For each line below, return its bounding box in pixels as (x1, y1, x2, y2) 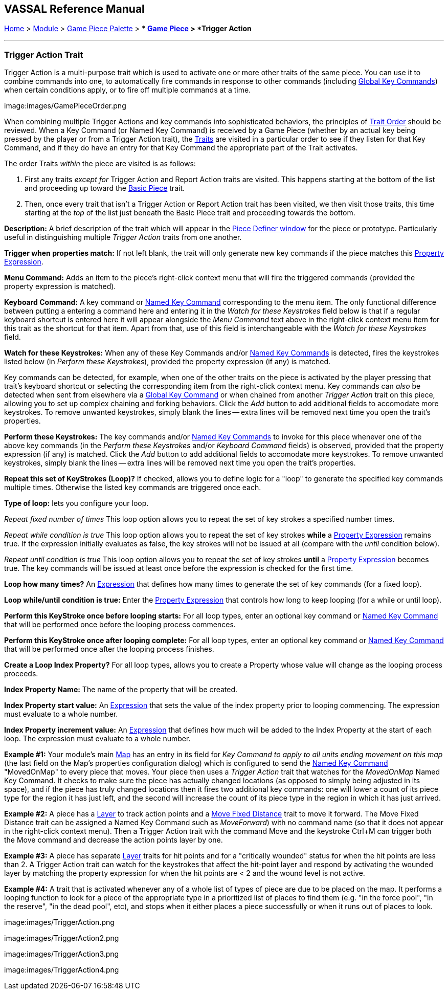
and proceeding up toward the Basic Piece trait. (25, 184, 185, 193)
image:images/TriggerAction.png (4, 918, 115, 927)
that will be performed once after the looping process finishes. (4, 645, 214, 654)
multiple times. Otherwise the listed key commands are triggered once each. (4, 483, 261, 492)
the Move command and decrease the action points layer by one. (4, 835, 223, 845)
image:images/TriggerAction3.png (4, 949, 119, 959)
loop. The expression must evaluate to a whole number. (4, 734, 191, 743)
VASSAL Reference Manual (4, 3, 145, 15)
